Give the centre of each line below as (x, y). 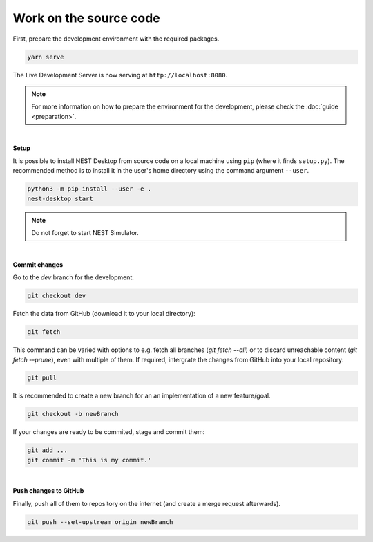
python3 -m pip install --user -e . (89, 189)
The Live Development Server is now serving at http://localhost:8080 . (120, 75)
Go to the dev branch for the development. (74, 277)
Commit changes (38, 264)
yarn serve (46, 57)
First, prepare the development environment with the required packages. (116, 39)
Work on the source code (86, 18)
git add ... (48, 450)
